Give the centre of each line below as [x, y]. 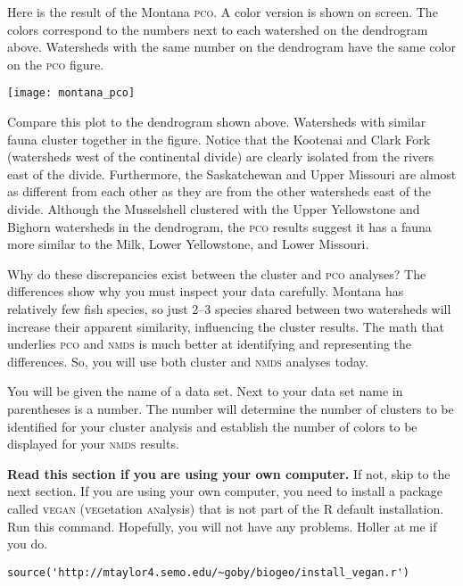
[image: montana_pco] [71, 93]
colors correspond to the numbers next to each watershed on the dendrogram [218, 29]
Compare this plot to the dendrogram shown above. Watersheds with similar [217, 122]
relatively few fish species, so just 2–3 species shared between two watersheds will [229, 308]
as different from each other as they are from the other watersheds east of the [219, 191]
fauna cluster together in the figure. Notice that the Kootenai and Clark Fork [219, 139]
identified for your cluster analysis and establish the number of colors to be [212, 426]
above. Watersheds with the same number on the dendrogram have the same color [231, 47]
